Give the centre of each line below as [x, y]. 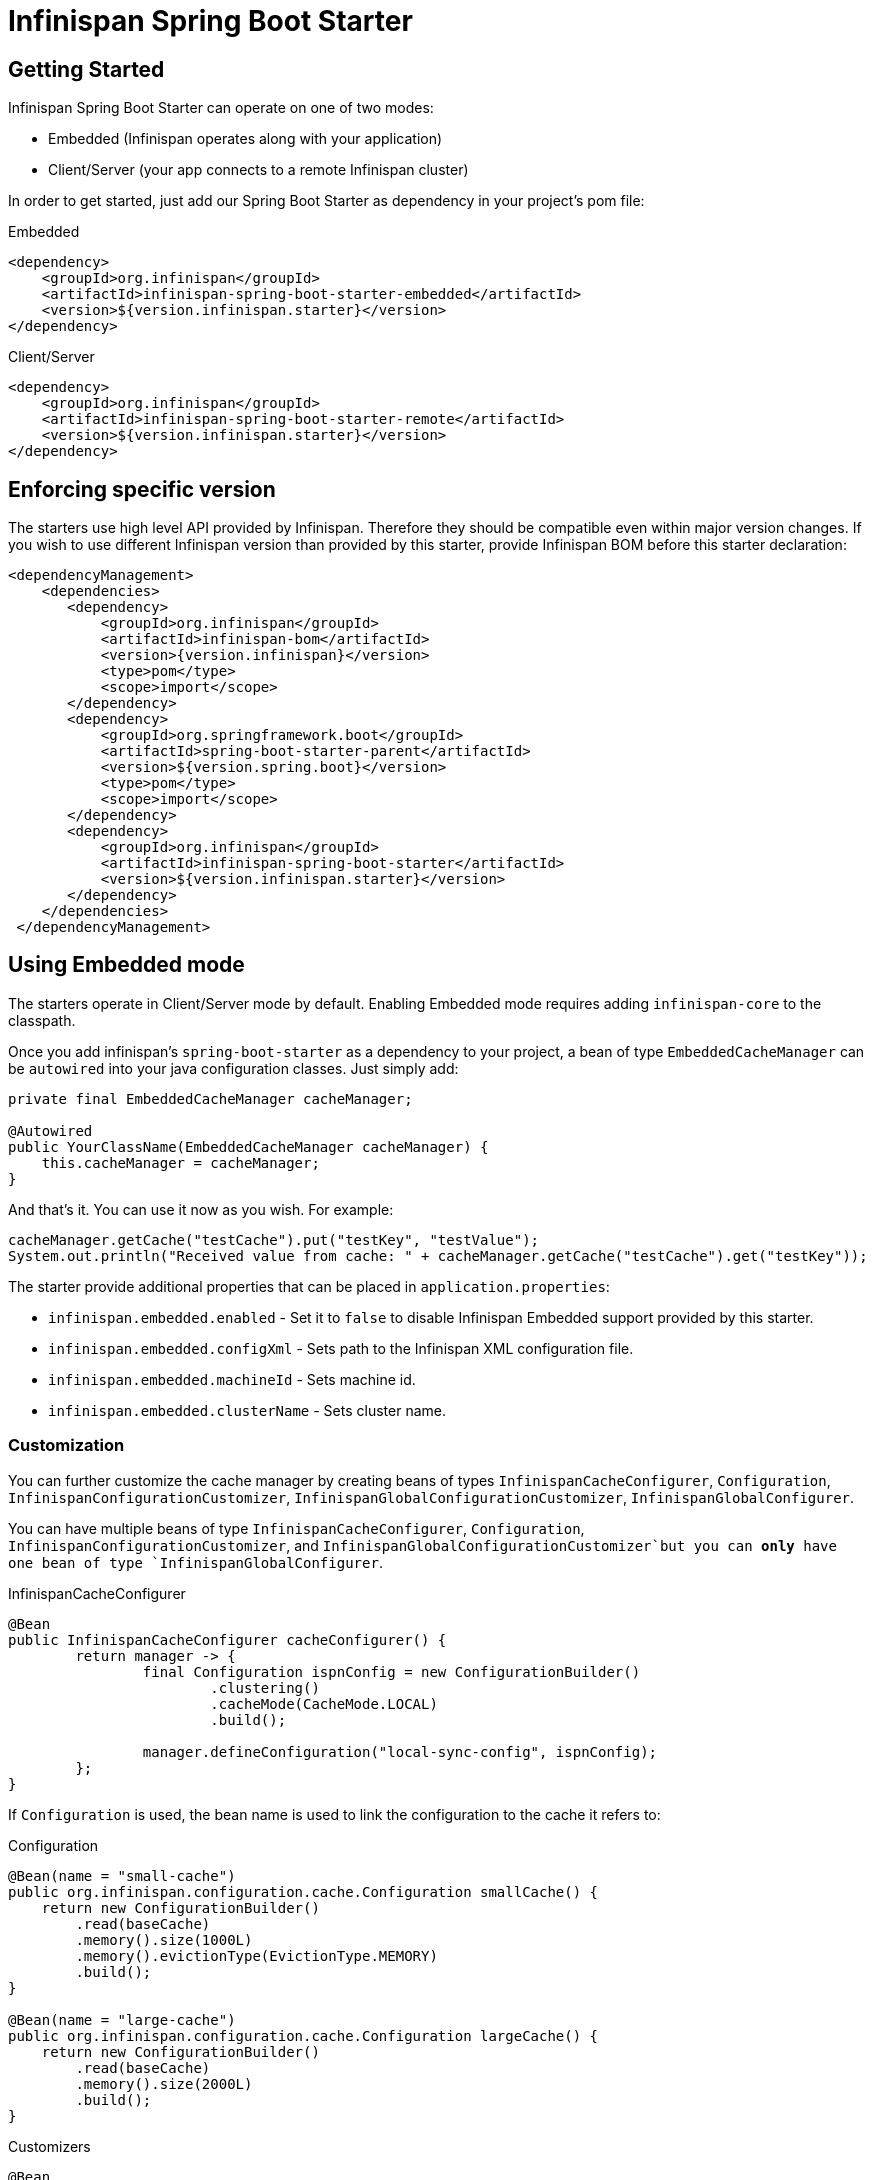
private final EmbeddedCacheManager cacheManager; [210, 1098]
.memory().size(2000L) [164, 2083]
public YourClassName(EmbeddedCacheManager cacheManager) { [248, 1146]
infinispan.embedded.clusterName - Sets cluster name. [247, 1410]
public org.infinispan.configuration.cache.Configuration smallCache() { [303, 1891]
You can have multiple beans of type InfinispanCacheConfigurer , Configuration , [296, 1528]
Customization [66, 1445]
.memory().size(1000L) [164, 1939]
